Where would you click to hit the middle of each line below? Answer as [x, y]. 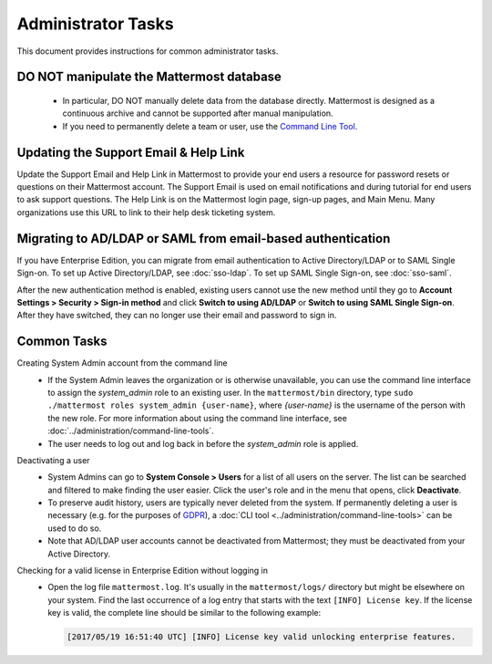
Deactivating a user [53, 460]
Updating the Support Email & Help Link [131, 152]
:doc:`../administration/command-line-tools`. [131, 431]
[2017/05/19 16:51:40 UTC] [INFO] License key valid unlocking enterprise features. [261, 637]
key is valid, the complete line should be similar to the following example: [184, 613]
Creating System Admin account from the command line [122, 363]
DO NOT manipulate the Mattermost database [149, 77]
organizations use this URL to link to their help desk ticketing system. [146, 212]
